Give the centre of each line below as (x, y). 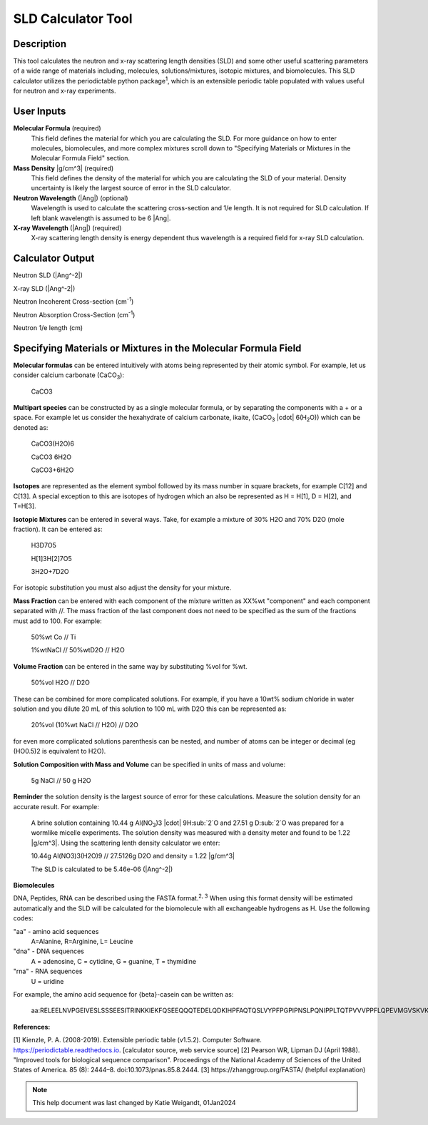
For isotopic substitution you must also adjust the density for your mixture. (122, 587)
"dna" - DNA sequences (49, 951)
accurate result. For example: (56, 806)
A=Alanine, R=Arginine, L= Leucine (82, 941)
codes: (23, 918)
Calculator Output (54, 258)
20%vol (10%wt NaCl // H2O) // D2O (85, 725)
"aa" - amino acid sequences (56, 931)
